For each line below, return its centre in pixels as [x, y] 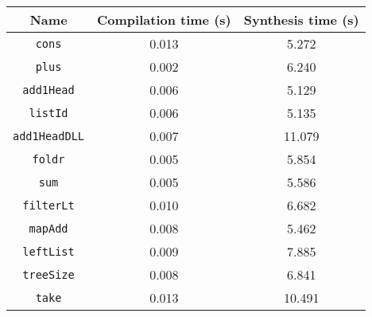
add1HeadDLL [49, 136]
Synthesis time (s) [301, 20]
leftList [48, 251]
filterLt [48, 205]
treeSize [48, 274]
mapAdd [48, 228]
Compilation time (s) [164, 20]
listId [48, 113]
